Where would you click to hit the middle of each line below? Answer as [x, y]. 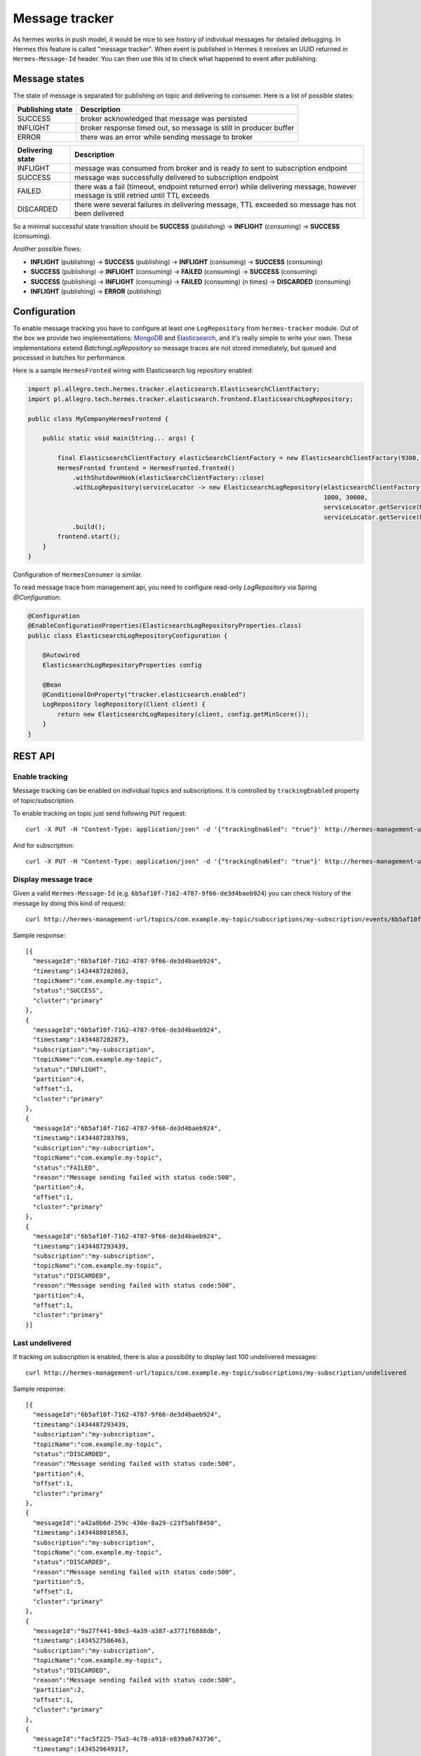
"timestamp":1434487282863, [81, 971]
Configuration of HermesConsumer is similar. [78, 575]
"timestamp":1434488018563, [81, 1533]
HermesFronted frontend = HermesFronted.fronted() [146, 468]
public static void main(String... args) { [118, 438]
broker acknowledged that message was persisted [164, 118]
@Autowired [61, 655]
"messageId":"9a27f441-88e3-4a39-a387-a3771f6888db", [127, 1631]
